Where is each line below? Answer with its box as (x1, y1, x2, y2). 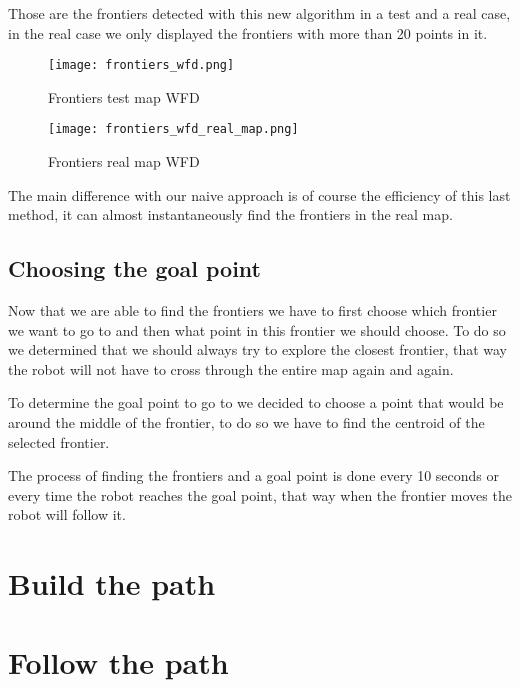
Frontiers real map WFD (48, 151, 200, 172)
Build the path (8, 563, 216, 604)
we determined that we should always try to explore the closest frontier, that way (8, 339, 508, 360)
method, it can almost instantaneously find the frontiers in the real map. (8, 204, 453, 225)
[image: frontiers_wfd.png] (48, 58, 235, 73)
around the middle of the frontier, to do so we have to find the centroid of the (8, 412, 485, 433)
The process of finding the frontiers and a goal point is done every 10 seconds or (8, 465, 500, 486)
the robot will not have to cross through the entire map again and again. (8, 358, 454, 379)
